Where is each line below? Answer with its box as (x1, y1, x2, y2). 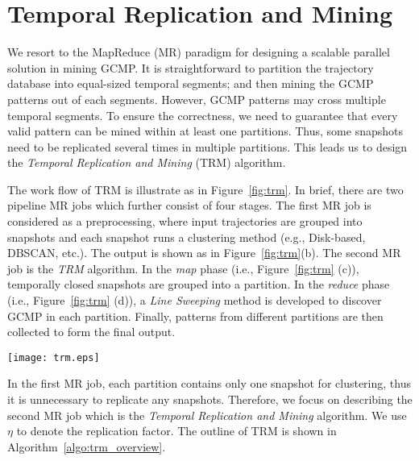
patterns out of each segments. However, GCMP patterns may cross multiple (7, 90, 386, 107)
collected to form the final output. (7, 323, 176, 340)
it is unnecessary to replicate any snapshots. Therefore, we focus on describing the (7, 391, 413, 408)
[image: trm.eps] (7, 351, 100, 363)
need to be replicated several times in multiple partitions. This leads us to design (7, 138, 408, 155)
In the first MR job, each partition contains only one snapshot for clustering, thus (7, 375, 411, 392)
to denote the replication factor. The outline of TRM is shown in (16, 422, 337, 439)
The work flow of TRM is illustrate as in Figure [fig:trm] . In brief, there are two (7, 181, 404, 197)
